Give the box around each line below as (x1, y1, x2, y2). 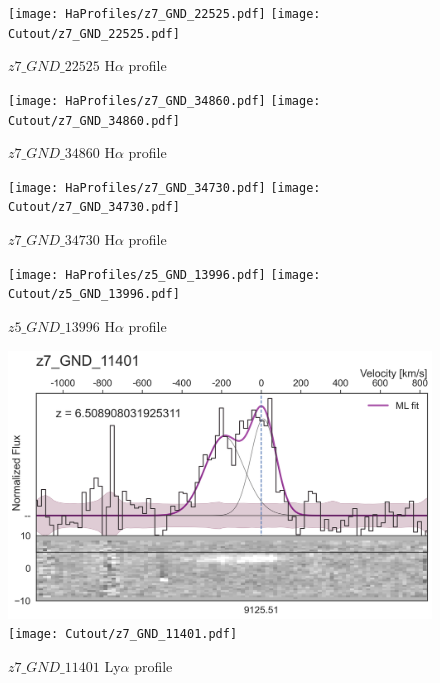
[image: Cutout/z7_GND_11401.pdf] (8, 627, 238, 642)
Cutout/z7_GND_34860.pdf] (8, 113, 180, 128)
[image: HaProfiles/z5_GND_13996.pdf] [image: (8, 267, 321, 282)
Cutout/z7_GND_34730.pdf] (8, 200, 180, 215)
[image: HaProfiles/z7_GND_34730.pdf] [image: (8, 180, 321, 195)
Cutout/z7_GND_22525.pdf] (8, 26, 180, 41)
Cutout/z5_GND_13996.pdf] (8, 287, 180, 302)
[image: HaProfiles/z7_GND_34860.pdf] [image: (8, 93, 321, 108)
